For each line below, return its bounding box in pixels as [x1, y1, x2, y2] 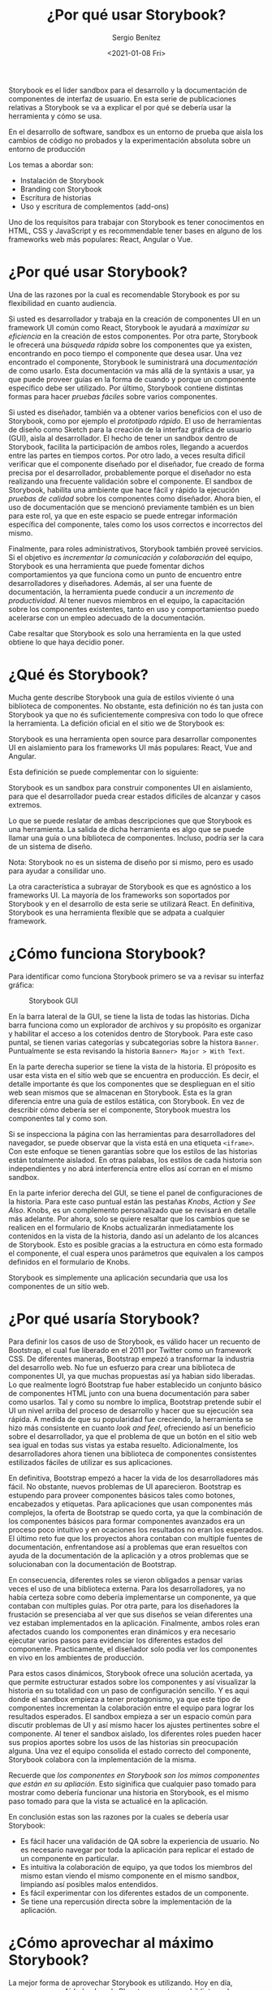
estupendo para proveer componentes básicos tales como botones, [8, 1490, 235, 1500]
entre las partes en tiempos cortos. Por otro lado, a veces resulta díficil [8, 450, 246, 460]
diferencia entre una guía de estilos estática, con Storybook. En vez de [8, 1096, 245, 1105]
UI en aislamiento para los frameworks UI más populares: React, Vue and [8, 743, 253, 752]
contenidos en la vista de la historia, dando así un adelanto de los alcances [8, 1231, 259, 1241]
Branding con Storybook [19, 184, 103, 194]
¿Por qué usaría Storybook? [8, 1309, 201, 1328]
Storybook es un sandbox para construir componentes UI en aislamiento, [8, 782, 253, 792]
